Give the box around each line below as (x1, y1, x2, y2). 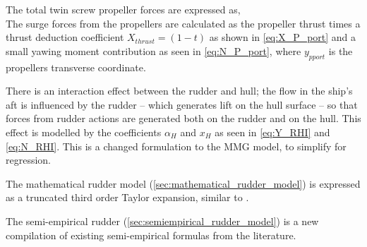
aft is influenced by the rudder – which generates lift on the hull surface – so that (6, 97, 358, 112)
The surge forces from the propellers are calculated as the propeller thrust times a (6, 16, 361, 30)
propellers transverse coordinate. (6, 59, 146, 74)
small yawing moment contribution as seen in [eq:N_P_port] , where (6, 43, 301, 58)
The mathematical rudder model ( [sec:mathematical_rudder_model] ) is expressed (6, 176, 361, 191)
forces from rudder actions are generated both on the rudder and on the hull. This (6, 111, 361, 126)
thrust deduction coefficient (6, 30, 124, 44)
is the (328, 43, 353, 58)
